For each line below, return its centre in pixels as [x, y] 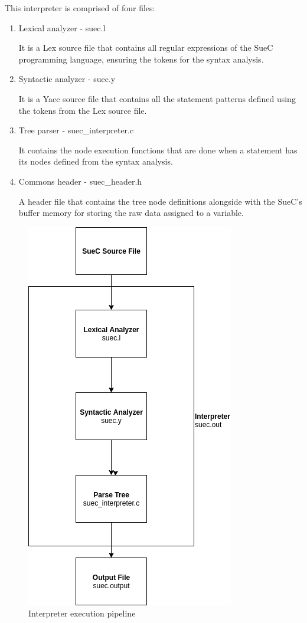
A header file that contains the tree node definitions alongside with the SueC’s [160, 201]
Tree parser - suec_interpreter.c [76, 130]
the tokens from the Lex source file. [83, 110]
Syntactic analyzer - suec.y [67, 79]
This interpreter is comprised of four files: [80, 8]
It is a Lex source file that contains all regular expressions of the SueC [146, 47]
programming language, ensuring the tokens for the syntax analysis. [141, 59]
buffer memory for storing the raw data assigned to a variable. [131, 213]
